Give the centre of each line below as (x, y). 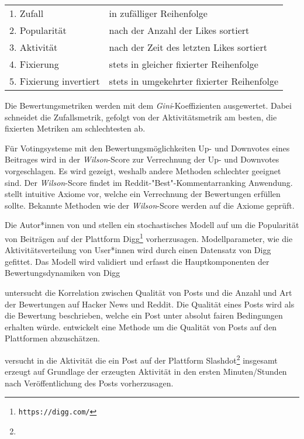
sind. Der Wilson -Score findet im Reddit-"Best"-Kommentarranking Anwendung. (149, 182)
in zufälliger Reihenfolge (158, 13)
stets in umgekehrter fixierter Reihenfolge (194, 81)
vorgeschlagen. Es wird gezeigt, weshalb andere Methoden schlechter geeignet (143, 170)
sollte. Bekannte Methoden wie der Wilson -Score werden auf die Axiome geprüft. (150, 205)
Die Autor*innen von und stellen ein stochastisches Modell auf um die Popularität (152, 225)
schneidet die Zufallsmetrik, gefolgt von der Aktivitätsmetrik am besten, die (141, 117)
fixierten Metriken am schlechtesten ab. (75, 128)
